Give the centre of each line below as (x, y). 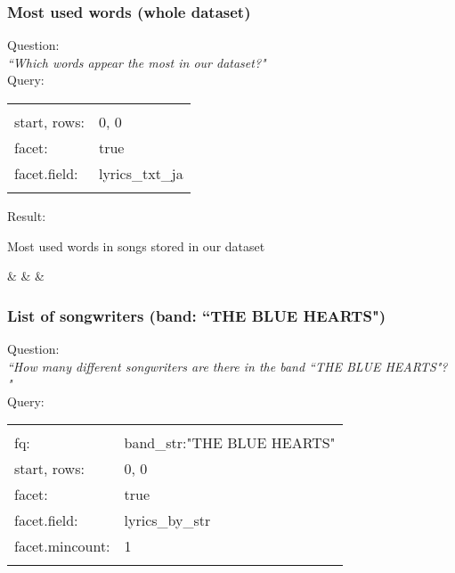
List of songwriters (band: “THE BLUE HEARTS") (197, 315)
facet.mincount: (62, 546)
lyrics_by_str (167, 520)
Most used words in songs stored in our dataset (136, 246)
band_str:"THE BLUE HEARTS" (230, 443)
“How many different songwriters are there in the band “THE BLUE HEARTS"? (227, 366)
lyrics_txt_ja (141, 173)
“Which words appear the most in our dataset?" (137, 62)
